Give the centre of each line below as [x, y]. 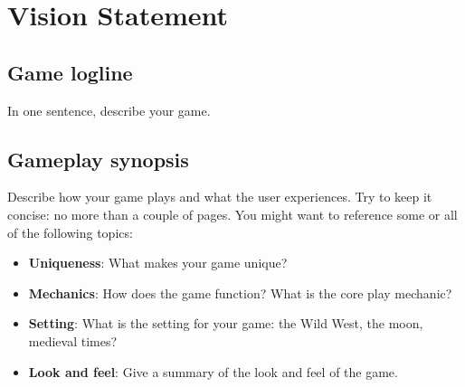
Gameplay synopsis [98, 159]
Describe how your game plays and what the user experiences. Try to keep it [220, 197]
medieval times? [73, 340]
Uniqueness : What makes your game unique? [158, 263]
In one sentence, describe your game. [109, 110]
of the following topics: [70, 232]
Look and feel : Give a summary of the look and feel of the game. [213, 371]
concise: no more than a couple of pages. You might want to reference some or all [232, 214]
